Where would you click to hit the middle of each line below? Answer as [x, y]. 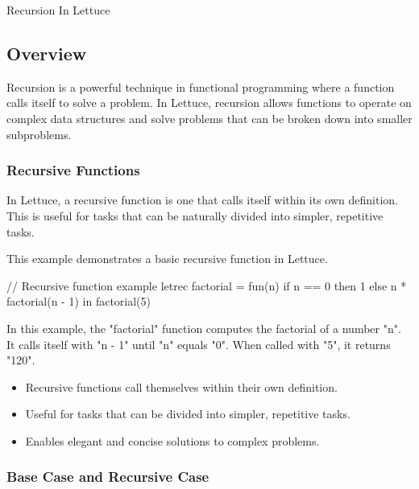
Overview [47, 53]
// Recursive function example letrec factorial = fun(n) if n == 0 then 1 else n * [207, 285]
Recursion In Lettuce [58, 10]
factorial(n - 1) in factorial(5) [79, 301]
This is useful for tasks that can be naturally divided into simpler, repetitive [195, 215]
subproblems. [39, 134]
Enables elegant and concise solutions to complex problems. [172, 440]
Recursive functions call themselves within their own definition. [181, 386]
